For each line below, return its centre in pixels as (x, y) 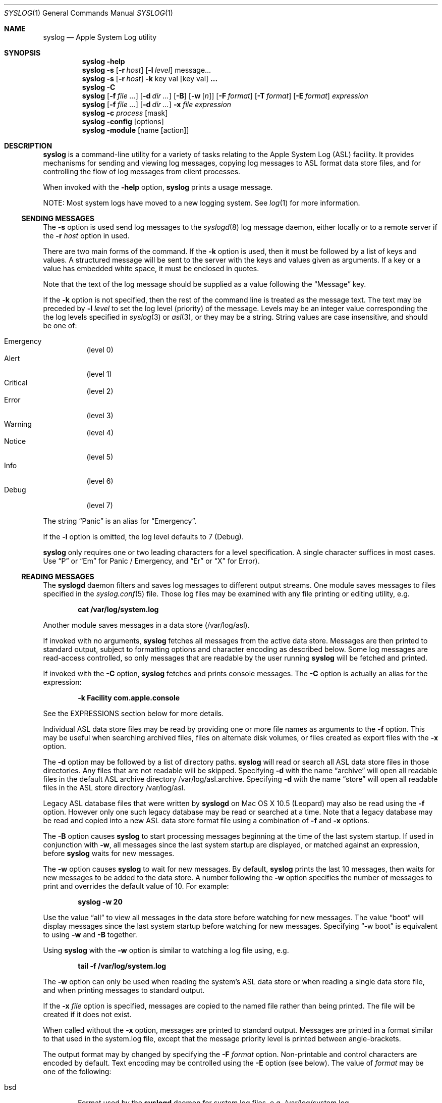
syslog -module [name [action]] (135, 130)
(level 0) (100, 350)
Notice (15, 441)
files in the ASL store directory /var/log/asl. (114, 788)
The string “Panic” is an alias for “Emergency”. (120, 521)
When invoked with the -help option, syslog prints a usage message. (158, 187)
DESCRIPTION (28, 146)
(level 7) (100, 505)
